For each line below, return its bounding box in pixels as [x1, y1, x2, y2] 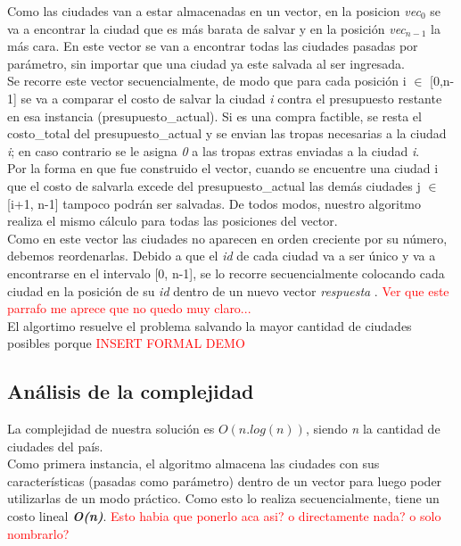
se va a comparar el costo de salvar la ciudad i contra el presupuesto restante [21, 88, 442, 107]
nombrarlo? [7, 524, 70, 542]
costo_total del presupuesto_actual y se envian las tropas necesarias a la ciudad [7, 124, 447, 143]
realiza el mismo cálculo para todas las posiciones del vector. [7, 211, 338, 230]
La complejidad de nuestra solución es [7, 419, 215, 438]
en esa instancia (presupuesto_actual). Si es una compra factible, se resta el [7, 106, 422, 125]
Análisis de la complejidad [7, 377, 254, 405]
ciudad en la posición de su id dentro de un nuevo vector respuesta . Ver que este [7, 281, 449, 300]
